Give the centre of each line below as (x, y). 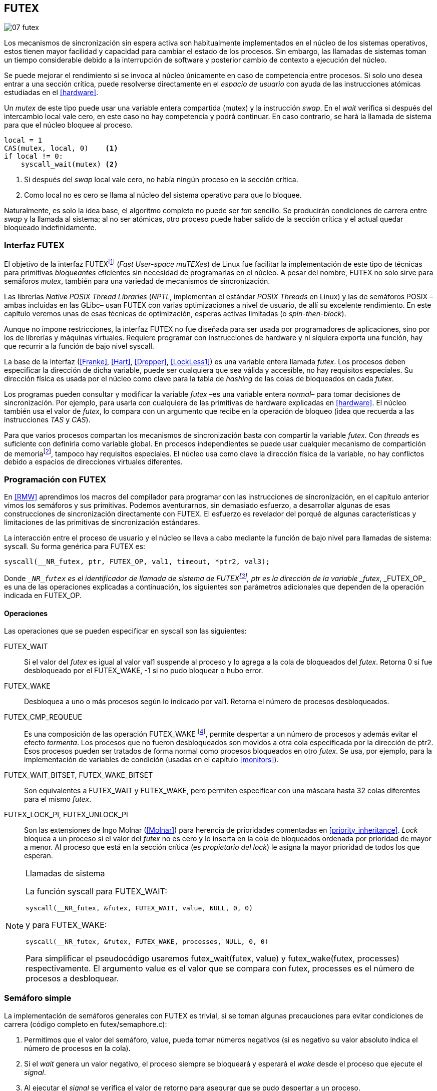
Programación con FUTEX (55, 479)
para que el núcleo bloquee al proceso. (69, 125)
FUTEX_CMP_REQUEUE (43, 717)
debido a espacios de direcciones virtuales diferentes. (93, 462)
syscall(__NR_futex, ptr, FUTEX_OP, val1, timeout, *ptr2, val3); (137, 562)
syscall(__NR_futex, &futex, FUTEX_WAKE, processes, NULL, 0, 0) (147, 941)
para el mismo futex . (58, 799)
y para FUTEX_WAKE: (66, 925)
